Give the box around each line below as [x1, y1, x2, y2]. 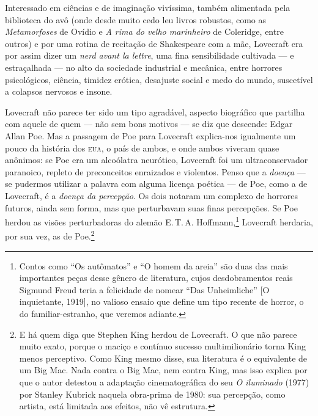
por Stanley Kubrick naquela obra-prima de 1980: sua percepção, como [19, 387, 286, 400]
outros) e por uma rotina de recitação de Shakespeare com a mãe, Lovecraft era [5, 37, 303, 49]
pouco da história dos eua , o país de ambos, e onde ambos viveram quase [5, 141, 279, 154]
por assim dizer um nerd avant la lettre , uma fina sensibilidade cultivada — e [5, 49, 294, 62]
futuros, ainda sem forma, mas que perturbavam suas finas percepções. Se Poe [5, 201, 298, 214]
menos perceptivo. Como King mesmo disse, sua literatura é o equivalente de [19, 351, 308, 364]
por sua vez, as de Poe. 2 [5, 228, 95, 242]
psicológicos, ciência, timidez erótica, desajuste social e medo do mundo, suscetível [5, 73, 313, 86]
